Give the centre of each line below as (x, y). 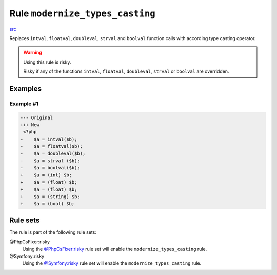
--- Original (37, 117)
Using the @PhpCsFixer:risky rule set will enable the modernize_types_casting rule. (115, 249)
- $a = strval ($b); (50, 161)
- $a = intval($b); (49, 139)
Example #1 (24, 104)
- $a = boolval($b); (50, 168)
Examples (26, 89)
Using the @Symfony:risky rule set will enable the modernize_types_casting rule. (112, 263)
